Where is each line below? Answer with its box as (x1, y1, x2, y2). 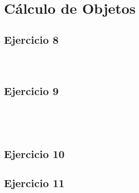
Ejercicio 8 (4, 32, 59, 47)
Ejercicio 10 (4, 146, 65, 161)
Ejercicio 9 (4, 83, 59, 98)
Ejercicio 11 (4, 175, 65, 190)
